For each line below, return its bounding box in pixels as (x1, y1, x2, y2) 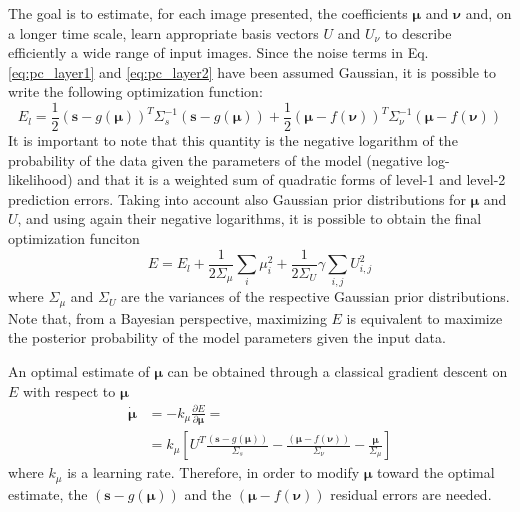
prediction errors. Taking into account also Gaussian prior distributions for (8, 188, 466, 209)
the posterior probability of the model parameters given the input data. (8, 327, 446, 348)
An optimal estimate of (8, 361, 150, 382)
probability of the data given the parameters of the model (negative (8, 149, 423, 170)
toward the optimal (377, 462, 495, 483)
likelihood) (8, 169, 73, 190)
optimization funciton (8, 228, 140, 248)
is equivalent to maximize (346, 307, 503, 328)
